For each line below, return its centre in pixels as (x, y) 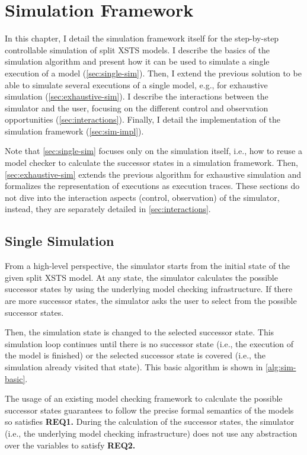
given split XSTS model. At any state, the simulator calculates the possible (141, 277)
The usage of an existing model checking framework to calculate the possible (144, 398)
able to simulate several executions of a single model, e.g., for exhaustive (136, 84)
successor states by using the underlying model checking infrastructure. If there (149, 289)
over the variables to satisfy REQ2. (70, 445)
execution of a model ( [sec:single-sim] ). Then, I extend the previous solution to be (153, 73)
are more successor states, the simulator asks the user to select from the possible (151, 301)
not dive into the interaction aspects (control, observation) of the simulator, (142, 197)
